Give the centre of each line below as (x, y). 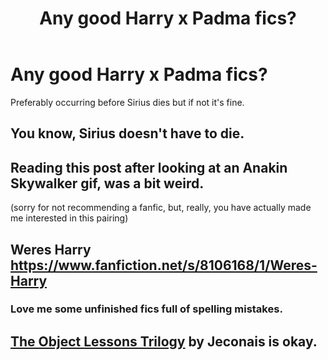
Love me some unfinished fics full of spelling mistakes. (146, 309)
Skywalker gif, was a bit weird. (107, 183)
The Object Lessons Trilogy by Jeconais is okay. (164, 341)
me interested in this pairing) (69, 218)
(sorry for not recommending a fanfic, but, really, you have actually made (161, 208)
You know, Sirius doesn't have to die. (127, 133)
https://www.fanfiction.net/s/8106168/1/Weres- (164, 265)
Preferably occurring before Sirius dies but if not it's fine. (127, 102)
